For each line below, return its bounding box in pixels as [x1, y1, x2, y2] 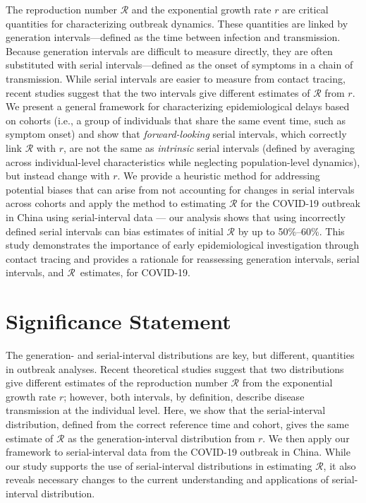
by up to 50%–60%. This [238, 223, 345, 238]
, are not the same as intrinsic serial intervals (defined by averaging [63, 140, 355, 155]
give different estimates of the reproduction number [6, 375, 228, 390]
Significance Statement [6, 307, 231, 336]
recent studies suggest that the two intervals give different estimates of [6, 85, 310, 100]
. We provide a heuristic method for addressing [117, 168, 320, 183]
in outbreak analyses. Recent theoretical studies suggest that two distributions [6, 361, 344, 376]
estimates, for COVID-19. [80, 265, 190, 280]
